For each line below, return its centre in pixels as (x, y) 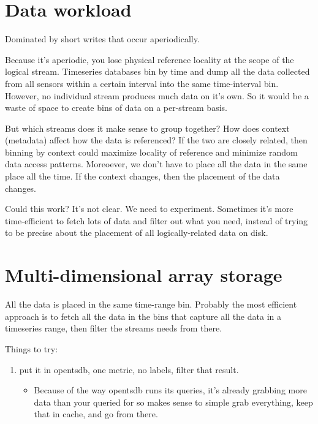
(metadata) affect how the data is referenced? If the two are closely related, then (156, 140)
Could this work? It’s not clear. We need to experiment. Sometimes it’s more (149, 209)
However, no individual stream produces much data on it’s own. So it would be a (157, 95)
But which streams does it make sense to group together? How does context (147, 128)
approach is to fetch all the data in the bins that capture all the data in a (143, 316)
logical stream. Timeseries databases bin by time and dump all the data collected (157, 71)
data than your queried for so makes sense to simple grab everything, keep (173, 402)
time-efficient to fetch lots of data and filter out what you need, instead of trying (157, 220)
